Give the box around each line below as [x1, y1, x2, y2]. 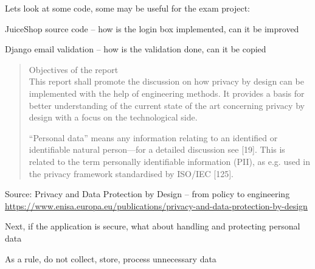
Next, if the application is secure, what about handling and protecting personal [5, 220, 300, 232]
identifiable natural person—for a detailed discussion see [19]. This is [29, 143, 285, 156]
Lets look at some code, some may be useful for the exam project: [5, 2, 251, 14]
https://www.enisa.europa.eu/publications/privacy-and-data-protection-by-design [5, 199, 308, 212]
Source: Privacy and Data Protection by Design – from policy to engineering [5, 187, 290, 200]
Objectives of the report [29, 63, 119, 75]
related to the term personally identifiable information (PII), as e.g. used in [29, 155, 311, 167]
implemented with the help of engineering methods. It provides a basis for [29, 86, 305, 99]
